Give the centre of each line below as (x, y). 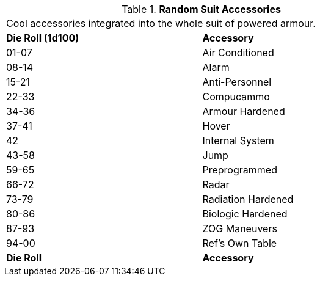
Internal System (238, 140)
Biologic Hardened (245, 214)
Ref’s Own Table (240, 243)
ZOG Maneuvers (240, 228)
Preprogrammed (240, 170)
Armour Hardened (244, 111)
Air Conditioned (238, 53)
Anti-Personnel (237, 82)
